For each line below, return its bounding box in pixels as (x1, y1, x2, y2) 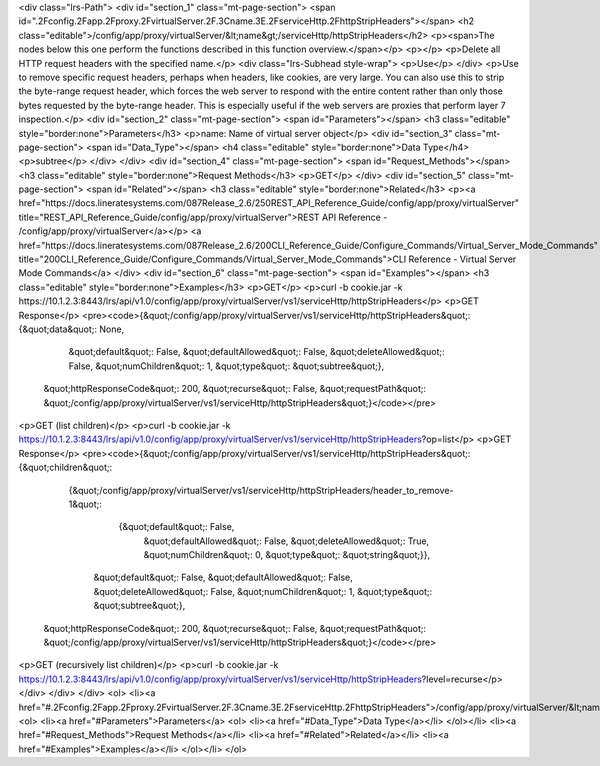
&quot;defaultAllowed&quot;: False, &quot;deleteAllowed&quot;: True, (143, 535, 430, 547)
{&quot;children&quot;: (18, 461, 113, 474)
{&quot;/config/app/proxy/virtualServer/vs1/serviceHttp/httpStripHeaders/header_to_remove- (68, 484, 454, 496)
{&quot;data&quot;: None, (18, 323, 125, 335)
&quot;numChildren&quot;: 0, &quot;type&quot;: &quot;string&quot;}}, (143, 549, 430, 561)
